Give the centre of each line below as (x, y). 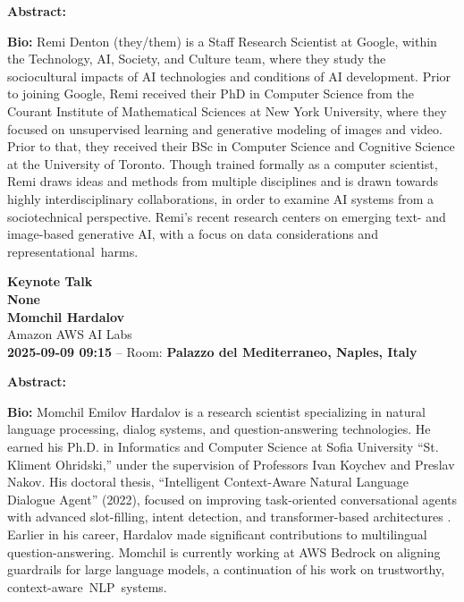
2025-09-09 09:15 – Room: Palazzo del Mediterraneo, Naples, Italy (212, 351)
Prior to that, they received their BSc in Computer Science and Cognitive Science (231, 146)
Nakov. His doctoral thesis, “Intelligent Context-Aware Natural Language (208, 482)
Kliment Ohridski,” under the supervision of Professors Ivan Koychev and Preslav (231, 464)
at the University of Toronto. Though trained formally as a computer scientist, (223, 163)
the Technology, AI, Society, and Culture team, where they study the (197, 59)
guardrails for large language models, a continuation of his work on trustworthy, (226, 569)
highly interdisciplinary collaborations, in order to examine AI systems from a (221, 198)
